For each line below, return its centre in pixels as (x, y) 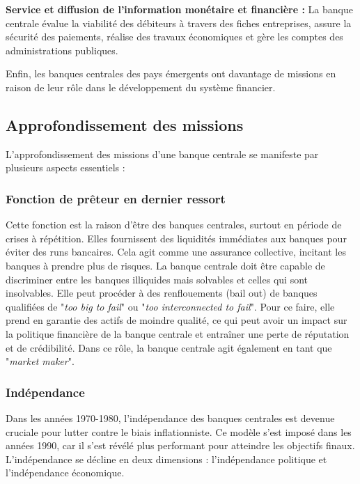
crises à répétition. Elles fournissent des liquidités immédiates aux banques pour (176, 238)
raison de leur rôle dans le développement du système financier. (141, 87)
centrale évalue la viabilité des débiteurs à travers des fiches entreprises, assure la (179, 23)
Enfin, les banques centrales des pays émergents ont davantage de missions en (171, 73)
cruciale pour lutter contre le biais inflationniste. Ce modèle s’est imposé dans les (179, 431)
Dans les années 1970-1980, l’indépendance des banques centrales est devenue (170, 417)
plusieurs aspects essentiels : (65, 167)
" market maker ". (40, 361)
